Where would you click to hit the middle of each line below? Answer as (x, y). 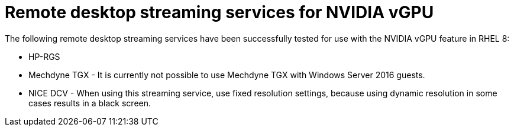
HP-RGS (44, 56)
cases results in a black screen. (90, 103)
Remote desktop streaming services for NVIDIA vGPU (219, 12)
